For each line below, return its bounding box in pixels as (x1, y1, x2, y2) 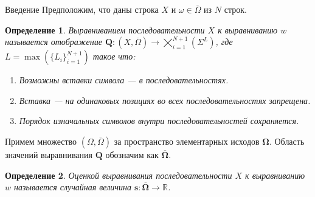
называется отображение (5, 35, 102, 48)
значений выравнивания (5, 148, 92, 161)
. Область (269, 134, 305, 147)
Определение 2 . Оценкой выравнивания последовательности (5, 168, 232, 181)
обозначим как (105, 148, 159, 161)
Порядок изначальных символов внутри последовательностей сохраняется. (19, 114, 299, 127)
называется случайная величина (14, 181, 131, 193)
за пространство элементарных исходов (114, 134, 260, 147)
